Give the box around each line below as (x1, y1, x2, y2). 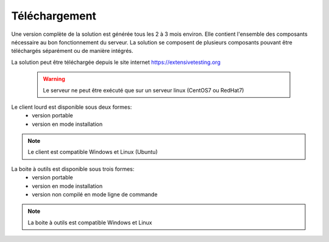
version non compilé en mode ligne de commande (32, 191, 158, 198)
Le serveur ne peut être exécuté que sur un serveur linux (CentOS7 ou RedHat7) (43, 86, 244, 94)
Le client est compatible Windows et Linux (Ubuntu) (27, 148, 158, 156)
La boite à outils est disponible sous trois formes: (11, 165, 135, 173)
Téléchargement (11, 9, 97, 22)
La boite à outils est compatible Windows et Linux (27, 219, 152, 226)
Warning (43, 75, 65, 83)
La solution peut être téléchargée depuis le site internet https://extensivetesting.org (11, 58, 221, 66)
